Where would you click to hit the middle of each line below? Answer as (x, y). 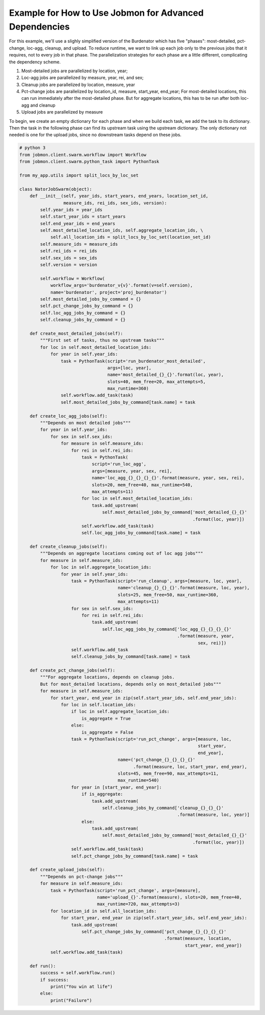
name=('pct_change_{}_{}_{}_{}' (157, 760)
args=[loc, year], (129, 368)
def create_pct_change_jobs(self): (72, 670)
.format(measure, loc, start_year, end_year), (190, 767)
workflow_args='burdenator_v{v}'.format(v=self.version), (122, 285)
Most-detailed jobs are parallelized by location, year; (74, 71)
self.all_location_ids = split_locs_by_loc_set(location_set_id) (131, 237)
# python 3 (32, 148)
